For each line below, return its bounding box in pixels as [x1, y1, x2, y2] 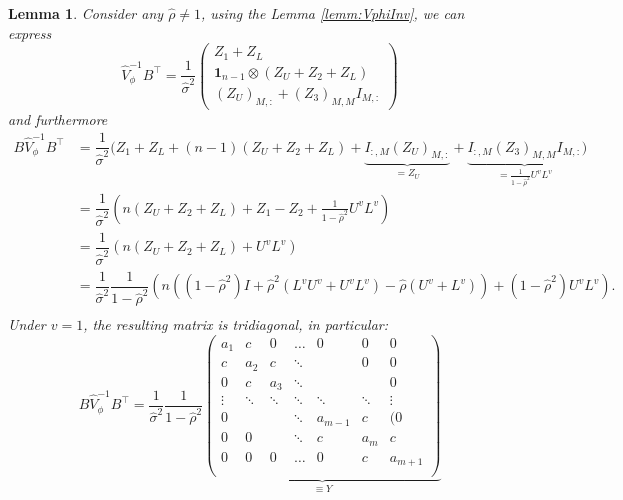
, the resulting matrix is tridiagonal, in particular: [83, 314, 389, 335]
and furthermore [8, 108, 108, 129]
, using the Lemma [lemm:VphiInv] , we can [201, 3, 465, 23]
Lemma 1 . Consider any [8, 3, 164, 23]
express [8, 22, 52, 43]
